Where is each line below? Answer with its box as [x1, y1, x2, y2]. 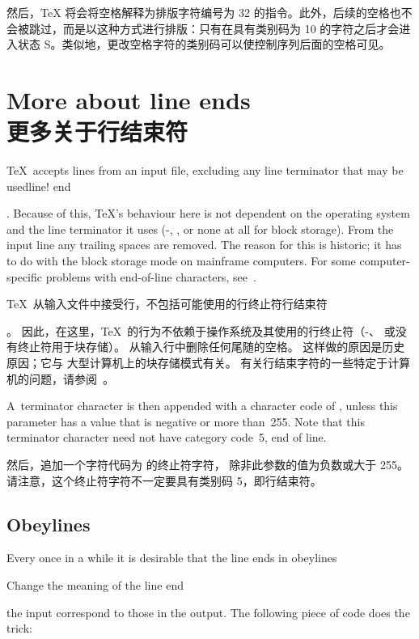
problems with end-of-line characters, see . [45, 268, 256, 285]
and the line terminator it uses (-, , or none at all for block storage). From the [6, 220, 394, 237]
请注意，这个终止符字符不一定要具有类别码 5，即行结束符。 [6, 472, 322, 489]
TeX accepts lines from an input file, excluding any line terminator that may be [6, 162, 404, 179]
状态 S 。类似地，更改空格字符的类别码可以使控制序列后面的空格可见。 [17, 36, 391, 53]
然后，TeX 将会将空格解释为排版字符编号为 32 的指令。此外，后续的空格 [6, 4, 390, 20]
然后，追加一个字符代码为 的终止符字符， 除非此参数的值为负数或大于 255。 [6, 456, 408, 472]
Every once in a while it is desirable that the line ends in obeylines [6, 549, 337, 566]
